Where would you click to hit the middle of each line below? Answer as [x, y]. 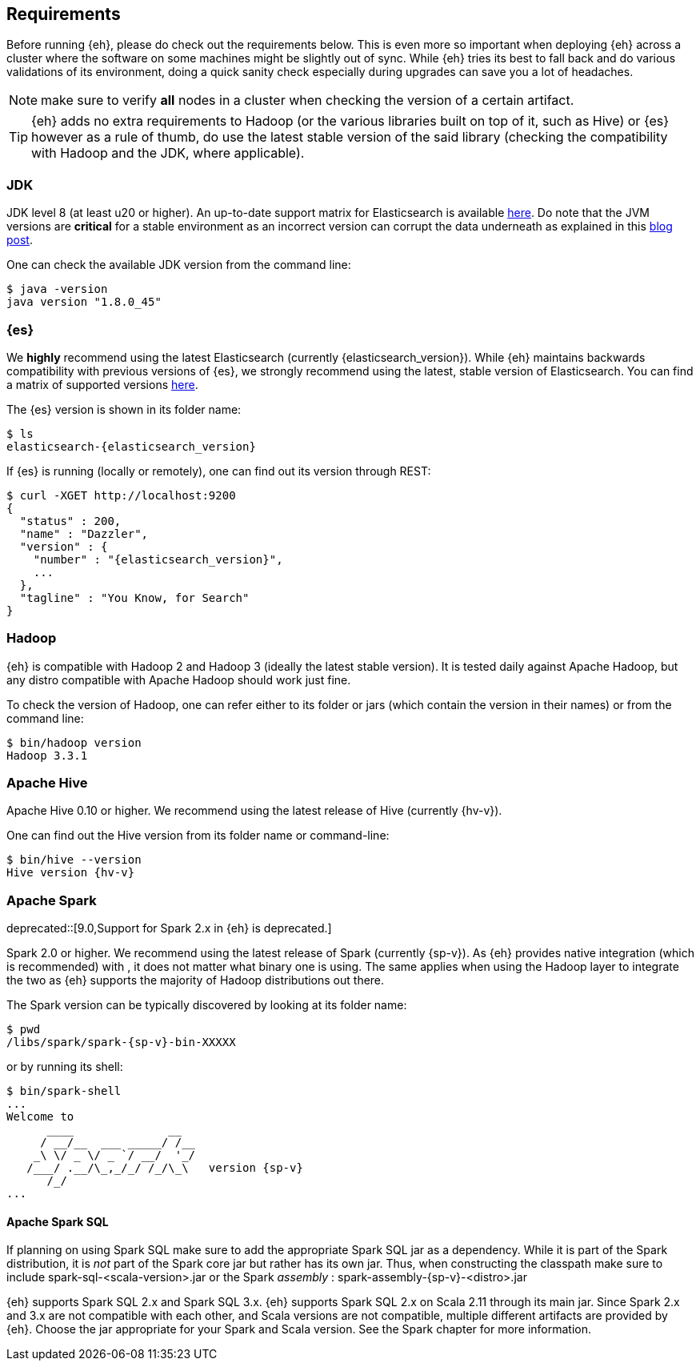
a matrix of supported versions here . [102, 384]
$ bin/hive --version [74, 860]
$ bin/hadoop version [74, 742]
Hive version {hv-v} [71, 873]
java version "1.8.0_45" [84, 302]
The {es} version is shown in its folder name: [124, 409]
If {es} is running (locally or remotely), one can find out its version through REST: [219, 471]
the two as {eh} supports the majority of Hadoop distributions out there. [196, 980]
